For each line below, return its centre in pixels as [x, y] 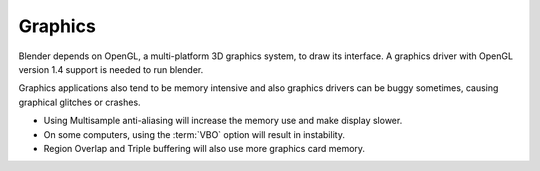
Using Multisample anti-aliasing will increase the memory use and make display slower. [223, 121]
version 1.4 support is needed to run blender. [111, 69]
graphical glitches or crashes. [79, 102]
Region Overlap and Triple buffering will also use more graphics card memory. [204, 148]
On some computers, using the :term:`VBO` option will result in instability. [194, 134]
